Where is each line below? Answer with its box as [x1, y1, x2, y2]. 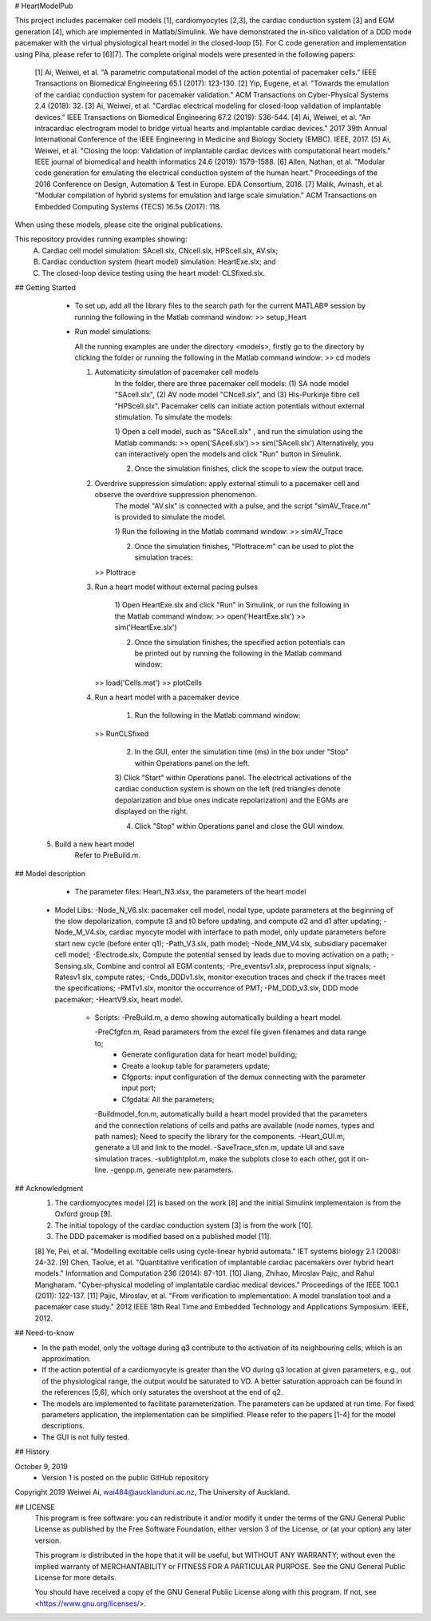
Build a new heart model [54, 839, 135, 849]
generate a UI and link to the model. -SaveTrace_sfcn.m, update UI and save [94, 1143, 345, 1153]
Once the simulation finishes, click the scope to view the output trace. [134, 464, 365, 473]
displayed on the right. [114, 807, 189, 816]
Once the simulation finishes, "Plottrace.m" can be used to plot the [134, 541, 354, 551]
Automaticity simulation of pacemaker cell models [94, 368, 259, 377]
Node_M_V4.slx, [54, 927, 108, 937]
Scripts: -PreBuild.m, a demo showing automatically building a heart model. [94, 1013, 342, 1022]
